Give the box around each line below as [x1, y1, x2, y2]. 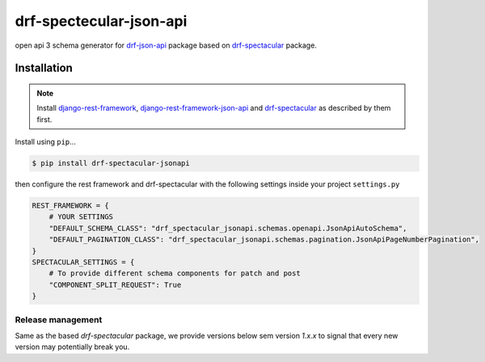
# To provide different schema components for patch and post [48, 269, 301, 278]
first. [36, 114, 53, 124]
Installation [15, 61, 73, 75]
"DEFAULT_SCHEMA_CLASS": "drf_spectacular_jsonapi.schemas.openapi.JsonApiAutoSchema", [48, 223, 407, 233]
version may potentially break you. [15, 342, 130, 351]
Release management [15, 314, 103, 325]
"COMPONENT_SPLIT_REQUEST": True [48, 280, 182, 289]
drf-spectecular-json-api [15, 12, 188, 30]
